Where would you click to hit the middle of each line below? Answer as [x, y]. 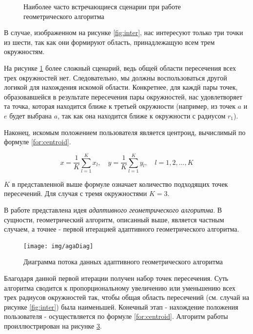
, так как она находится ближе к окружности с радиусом [142, 115]
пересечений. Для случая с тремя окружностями [76, 193]
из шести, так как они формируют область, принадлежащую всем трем [109, 42]
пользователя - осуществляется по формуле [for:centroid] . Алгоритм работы [116, 316]
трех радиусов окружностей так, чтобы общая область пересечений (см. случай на [126, 297]
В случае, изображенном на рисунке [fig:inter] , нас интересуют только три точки [124, 32]
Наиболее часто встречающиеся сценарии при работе [102, 6]
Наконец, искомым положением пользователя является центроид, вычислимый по [125, 132]
